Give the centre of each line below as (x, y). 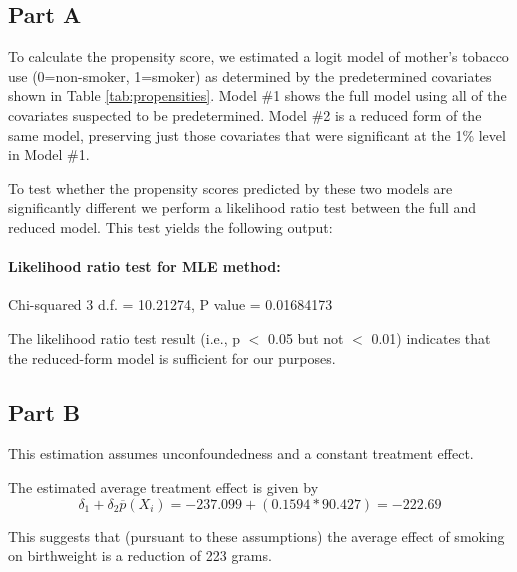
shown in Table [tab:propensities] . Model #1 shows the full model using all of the (257, 95)
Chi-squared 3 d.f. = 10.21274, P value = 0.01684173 (170, 304)
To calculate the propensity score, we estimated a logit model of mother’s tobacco (258, 56)
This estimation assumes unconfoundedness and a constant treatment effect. (241, 453)
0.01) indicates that (431, 337)
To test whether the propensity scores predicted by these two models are (230, 187)
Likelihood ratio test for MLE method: (144, 266)
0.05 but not (306, 337)
